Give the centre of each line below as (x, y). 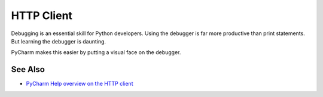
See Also (28, 69)
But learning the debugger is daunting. (59, 41)
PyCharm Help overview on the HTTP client (80, 84)
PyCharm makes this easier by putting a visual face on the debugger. (96, 52)
